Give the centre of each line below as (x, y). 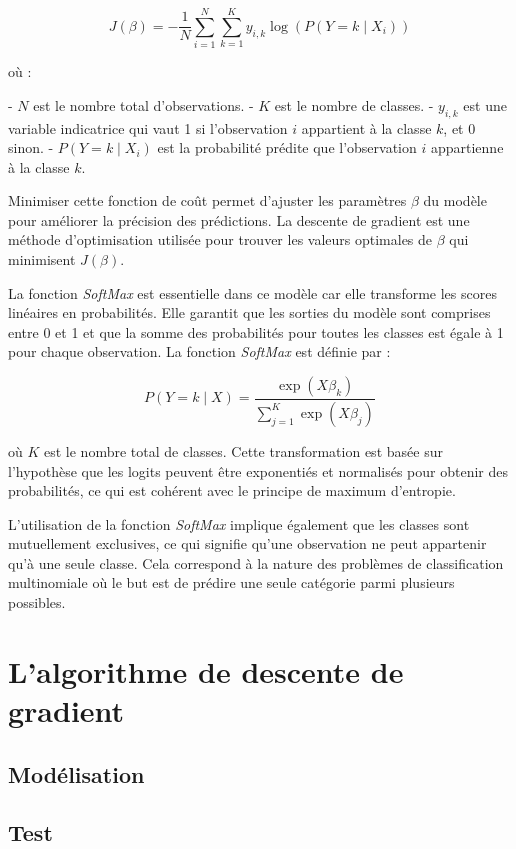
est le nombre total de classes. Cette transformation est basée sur (243, 450)
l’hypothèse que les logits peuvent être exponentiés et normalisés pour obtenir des (258, 470)
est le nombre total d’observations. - (143, 104)
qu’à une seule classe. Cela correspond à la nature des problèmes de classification (256, 562)
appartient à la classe (366, 127)
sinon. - (31, 147)
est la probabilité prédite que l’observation (287, 147)
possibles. (37, 602)
